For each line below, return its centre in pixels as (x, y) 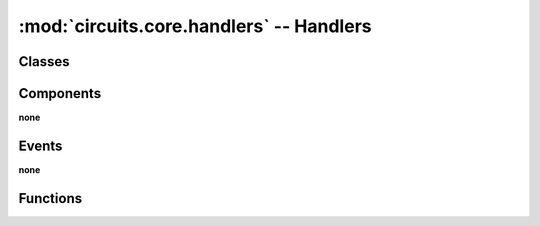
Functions (50, 198)
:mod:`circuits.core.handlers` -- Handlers (195, 26)
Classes (44, 61)
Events (40, 145)
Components (60, 93)
